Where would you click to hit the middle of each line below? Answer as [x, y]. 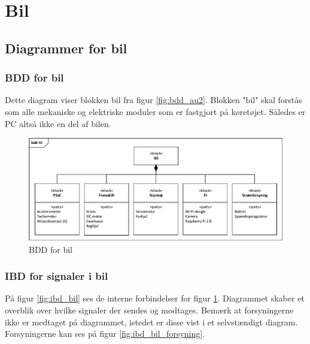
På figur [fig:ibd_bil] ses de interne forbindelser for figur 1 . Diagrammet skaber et [155, 298]
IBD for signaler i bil [57, 276]
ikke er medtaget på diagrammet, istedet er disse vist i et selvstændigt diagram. [151, 322]
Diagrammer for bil [66, 48]
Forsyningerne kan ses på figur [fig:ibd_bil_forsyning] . [105, 334]
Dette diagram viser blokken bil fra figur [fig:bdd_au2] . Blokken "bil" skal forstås [154, 100]
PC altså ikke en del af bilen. [58, 123]
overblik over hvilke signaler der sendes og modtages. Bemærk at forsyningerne [149, 310]
